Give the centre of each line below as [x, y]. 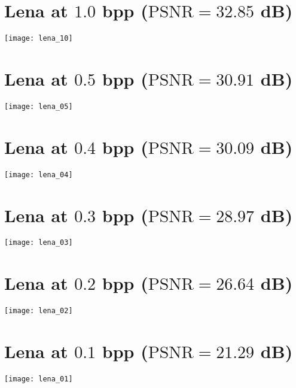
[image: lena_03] [39, 243]
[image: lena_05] [39, 106]
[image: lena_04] [39, 175]
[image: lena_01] [39, 379]
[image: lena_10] [39, 39]
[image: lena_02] [39, 311]
